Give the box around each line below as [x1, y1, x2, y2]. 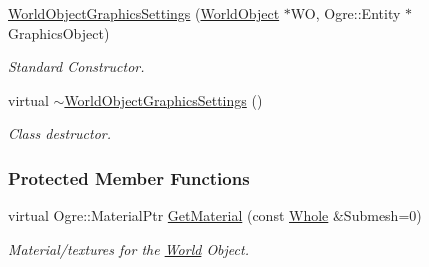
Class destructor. [8, 123, 112, 144]
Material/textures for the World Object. [8, 238, 249, 259]
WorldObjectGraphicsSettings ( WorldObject [8, 3, 280, 23]
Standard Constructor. [8, 56, 145, 77]
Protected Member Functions [8, 165, 250, 190]
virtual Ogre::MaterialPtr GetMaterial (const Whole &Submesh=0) [8, 205, 422, 226]
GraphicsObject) [8, 22, 110, 43]
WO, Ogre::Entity [290, 3, 401, 23]
